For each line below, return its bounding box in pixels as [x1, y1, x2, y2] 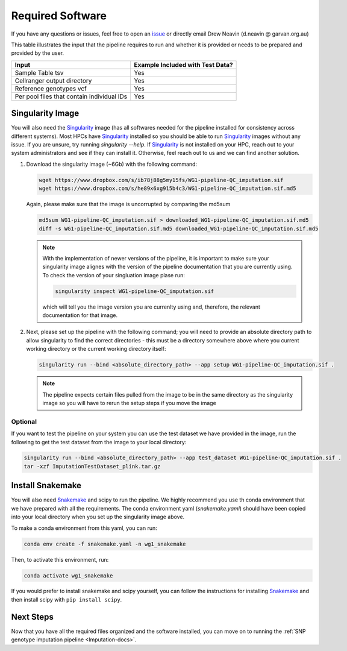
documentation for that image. [42, 312, 117, 319]
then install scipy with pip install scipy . [11, 596, 122, 603]
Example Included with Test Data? [134, 60, 233, 69]
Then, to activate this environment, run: [11, 556, 109, 563]
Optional [11, 417, 37, 426]
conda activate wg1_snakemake [23, 572, 113, 579]
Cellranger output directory [14, 76, 92, 84]
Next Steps [11, 612, 54, 622]
